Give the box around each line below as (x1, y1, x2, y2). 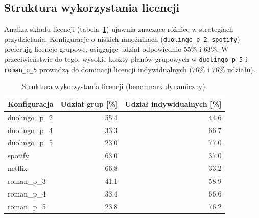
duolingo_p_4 (8, 124, 53, 135)
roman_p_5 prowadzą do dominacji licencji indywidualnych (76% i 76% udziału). (4, 63, 255, 74)
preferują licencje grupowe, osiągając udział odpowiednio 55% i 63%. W (4, 43, 229, 54)
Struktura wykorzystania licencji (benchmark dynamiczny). (21, 81, 207, 92)
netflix (8, 163, 28, 173)
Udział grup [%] (60, 98, 118, 109)
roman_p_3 (8, 176, 46, 186)
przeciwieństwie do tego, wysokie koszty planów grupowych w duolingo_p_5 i (4, 54, 247, 64)
